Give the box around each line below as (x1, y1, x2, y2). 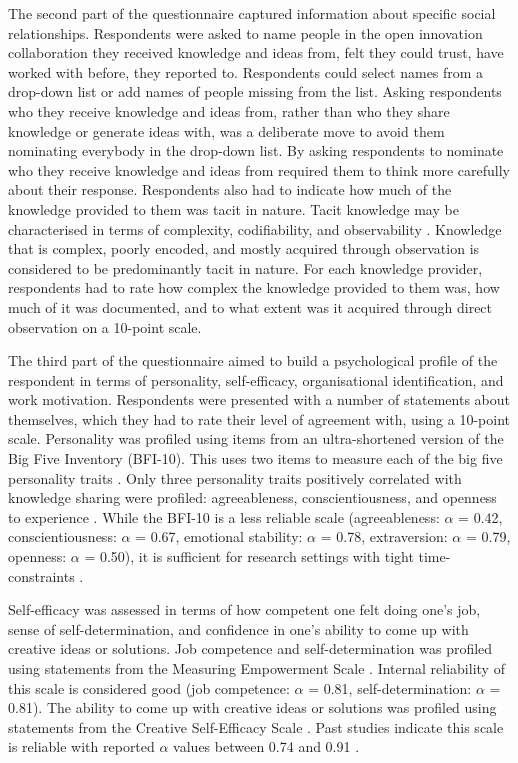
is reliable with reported (8, 736, 155, 757)
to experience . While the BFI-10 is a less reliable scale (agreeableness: (8, 506, 440, 527)
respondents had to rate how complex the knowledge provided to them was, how (8, 277, 500, 298)
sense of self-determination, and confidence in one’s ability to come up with (8, 618, 469, 639)
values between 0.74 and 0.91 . (173, 736, 360, 757)
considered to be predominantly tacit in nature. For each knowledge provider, (8, 257, 483, 278)
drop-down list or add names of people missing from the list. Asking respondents (8, 81, 502, 102)
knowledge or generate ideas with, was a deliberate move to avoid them (8, 120, 445, 141)
